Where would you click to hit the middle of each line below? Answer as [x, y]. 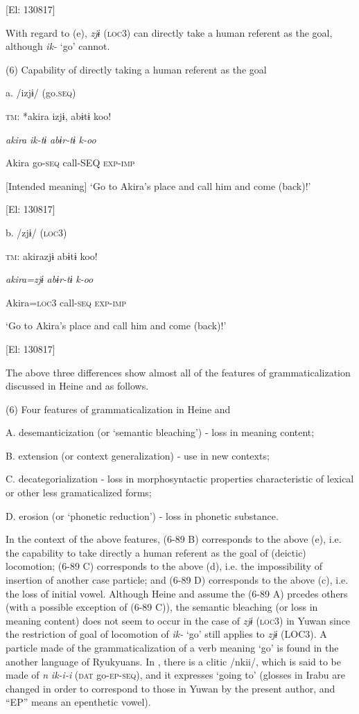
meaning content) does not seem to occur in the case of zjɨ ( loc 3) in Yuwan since [178, 620]
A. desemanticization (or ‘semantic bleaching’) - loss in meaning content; [160, 432]
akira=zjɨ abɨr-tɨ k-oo [50, 279]
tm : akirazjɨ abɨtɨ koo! [52, 255]
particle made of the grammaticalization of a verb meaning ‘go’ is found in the [172, 647]
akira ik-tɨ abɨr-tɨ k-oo [51, 139]
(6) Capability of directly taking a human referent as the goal [136, 69]
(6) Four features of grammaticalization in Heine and [118, 409]
